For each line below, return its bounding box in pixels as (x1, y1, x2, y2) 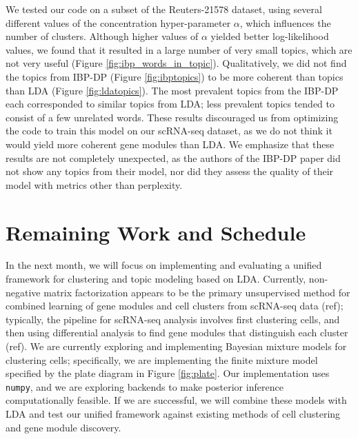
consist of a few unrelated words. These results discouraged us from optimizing (6, 110, 339, 124)
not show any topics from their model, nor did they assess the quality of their (6, 164, 334, 178)
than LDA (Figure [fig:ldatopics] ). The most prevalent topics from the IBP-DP (6, 83, 339, 97)
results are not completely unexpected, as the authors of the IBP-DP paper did (6, 150, 341, 165)
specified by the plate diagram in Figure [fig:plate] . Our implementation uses (6, 366, 330, 380)
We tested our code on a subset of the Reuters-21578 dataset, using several (6, 2, 322, 16)
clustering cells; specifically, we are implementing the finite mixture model (6, 352, 318, 367)
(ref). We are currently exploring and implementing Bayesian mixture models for (6, 339, 347, 353)
